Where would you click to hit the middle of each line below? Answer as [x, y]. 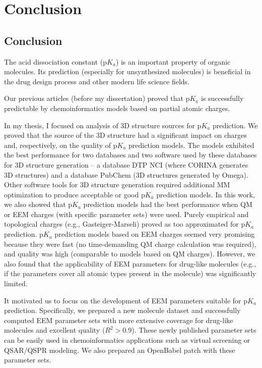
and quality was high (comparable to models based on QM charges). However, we [130, 254]
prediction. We [235, 125]
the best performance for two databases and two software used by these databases [130, 155]
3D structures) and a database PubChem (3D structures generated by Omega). [126, 174]
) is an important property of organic [173, 61]
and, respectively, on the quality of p [61, 145]
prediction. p [24, 234]
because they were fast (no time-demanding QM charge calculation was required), [130, 244]
